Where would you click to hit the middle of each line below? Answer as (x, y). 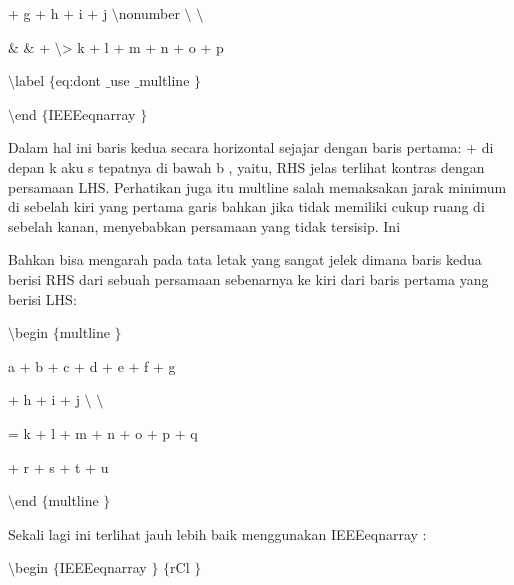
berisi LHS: (42, 298)
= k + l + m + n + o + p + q (103, 432)
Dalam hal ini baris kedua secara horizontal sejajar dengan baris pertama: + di (251, 147)
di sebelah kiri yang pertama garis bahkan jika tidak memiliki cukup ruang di (246, 206)
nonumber (149, 13)
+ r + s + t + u (58, 466)
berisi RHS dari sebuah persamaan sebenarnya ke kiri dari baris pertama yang (248, 278)
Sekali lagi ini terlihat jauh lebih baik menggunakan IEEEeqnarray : (217, 533)
